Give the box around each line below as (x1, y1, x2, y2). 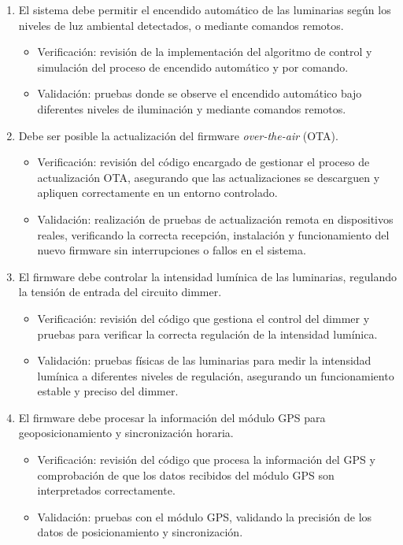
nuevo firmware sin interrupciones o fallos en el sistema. (37, 242, 306, 258)
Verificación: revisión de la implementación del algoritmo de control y (37, 43, 372, 60)
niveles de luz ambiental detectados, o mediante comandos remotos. (18, 17, 344, 33)
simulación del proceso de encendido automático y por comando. (37, 58, 349, 75)
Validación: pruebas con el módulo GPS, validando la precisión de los (37, 508, 372, 525)
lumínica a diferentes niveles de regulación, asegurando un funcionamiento (37, 367, 394, 384)
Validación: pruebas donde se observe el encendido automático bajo (37, 85, 362, 102)
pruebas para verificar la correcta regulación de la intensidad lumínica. (37, 325, 378, 342)
